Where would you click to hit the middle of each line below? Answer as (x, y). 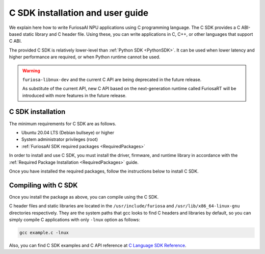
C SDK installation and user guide (79, 13)
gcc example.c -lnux (44, 232)
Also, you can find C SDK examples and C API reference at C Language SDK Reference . (98, 245)
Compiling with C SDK (43, 185)
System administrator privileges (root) (60, 139)
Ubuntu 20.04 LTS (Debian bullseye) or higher (68, 132)
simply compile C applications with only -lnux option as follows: (75, 220)
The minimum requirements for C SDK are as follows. (63, 124)
